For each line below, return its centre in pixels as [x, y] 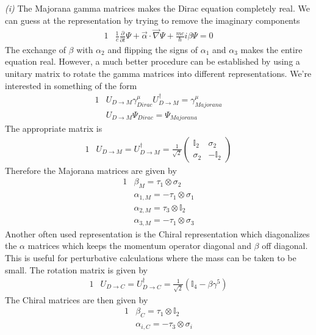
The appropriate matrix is [54, 128]
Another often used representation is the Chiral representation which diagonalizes [157, 233]
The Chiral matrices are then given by [77, 299]
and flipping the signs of [153, 49]
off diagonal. [285, 246]
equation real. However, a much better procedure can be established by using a [153, 61]
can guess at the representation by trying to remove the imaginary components [153, 20]
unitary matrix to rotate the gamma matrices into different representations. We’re [158, 73]
